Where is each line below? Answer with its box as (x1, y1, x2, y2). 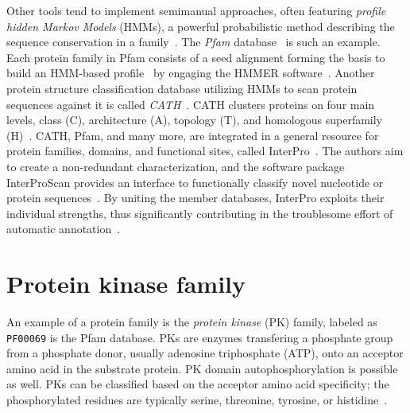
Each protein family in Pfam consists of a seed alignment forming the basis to (6, 49, 385, 65)
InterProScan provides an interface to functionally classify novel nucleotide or (6, 173, 384, 190)
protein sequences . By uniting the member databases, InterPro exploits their (6, 189, 385, 206)
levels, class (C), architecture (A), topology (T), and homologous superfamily (6, 111, 383, 128)
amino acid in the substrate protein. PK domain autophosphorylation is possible (6, 360, 398, 376)
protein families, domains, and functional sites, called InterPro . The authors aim (6, 142, 404, 159)
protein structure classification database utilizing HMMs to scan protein (6, 80, 358, 96)
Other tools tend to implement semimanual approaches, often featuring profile (6, 2, 386, 18)
